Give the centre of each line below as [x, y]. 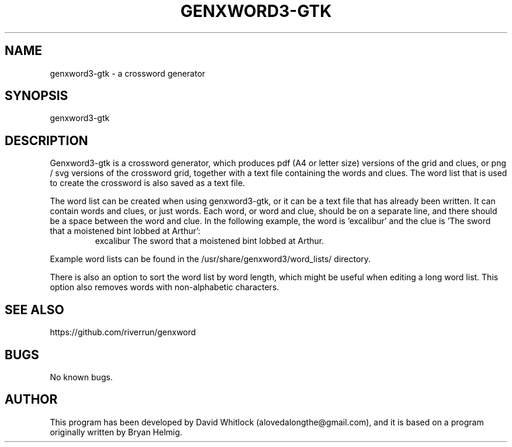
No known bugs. [81, 377]
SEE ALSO [34, 310]
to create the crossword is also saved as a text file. [148, 183]
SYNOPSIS [37, 96]
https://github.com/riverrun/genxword [123, 332]
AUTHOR [31, 400]
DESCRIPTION [46, 140]
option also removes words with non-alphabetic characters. [165, 287]
